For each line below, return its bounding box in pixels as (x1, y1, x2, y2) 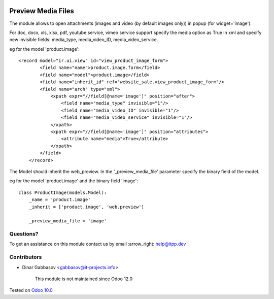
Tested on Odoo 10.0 (9, 287, 53, 293)
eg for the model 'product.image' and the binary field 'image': (9, 178, 138, 184)
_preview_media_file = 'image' (28, 218, 107, 224)
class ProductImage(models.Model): (18, 189, 107, 195)
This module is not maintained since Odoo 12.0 (35, 276, 133, 282)
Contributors (9, 254, 42, 261)
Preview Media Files (9, 7, 75, 15)
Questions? (9, 230, 39, 238)
